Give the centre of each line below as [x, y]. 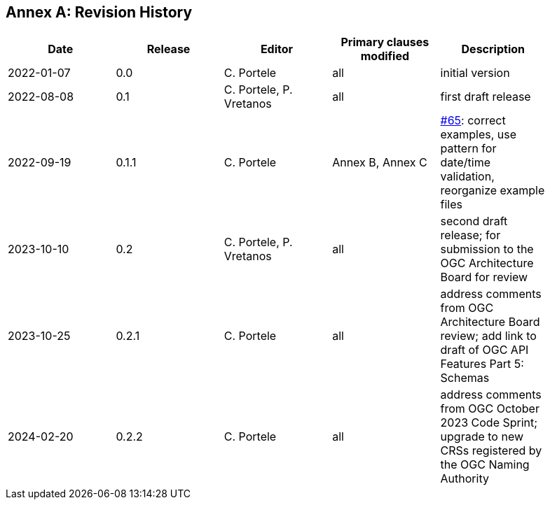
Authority [465, 479]
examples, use [479, 135]
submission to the [487, 249]
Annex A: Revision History [99, 12]
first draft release [486, 97]
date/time [465, 163]
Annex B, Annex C [380, 163]
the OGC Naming [485, 465]
